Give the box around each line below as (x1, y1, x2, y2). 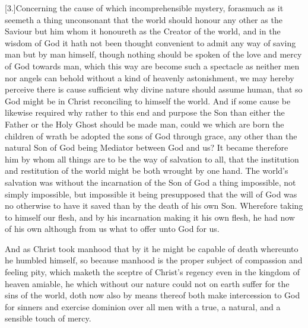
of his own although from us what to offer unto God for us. (5, 222, 220, 235)
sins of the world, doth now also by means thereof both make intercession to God (5, 289, 300, 301)
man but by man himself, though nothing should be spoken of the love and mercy (5, 48, 302, 60)
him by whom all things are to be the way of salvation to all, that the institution (5, 152, 299, 165)
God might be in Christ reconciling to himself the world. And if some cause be (5, 94, 291, 107)
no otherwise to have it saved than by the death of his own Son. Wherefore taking (5, 199, 303, 212)
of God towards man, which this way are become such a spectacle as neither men (5, 59, 300, 72)
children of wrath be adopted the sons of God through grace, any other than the (5, 129, 297, 142)
